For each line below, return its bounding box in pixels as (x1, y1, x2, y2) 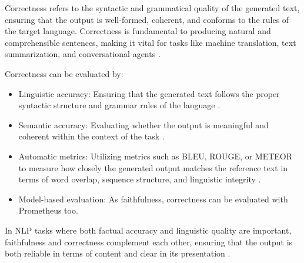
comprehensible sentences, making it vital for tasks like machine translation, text (5, 36, 296, 48)
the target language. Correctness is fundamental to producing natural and (5, 25, 271, 37)
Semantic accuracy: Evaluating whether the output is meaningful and (18, 118, 269, 131)
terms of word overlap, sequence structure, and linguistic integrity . (18, 173, 261, 185)
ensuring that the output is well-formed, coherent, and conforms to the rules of (5, 13, 289, 25)
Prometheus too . (18, 204, 78, 217)
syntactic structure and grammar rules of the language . (18, 99, 221, 111)
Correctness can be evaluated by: (5, 67, 123, 79)
